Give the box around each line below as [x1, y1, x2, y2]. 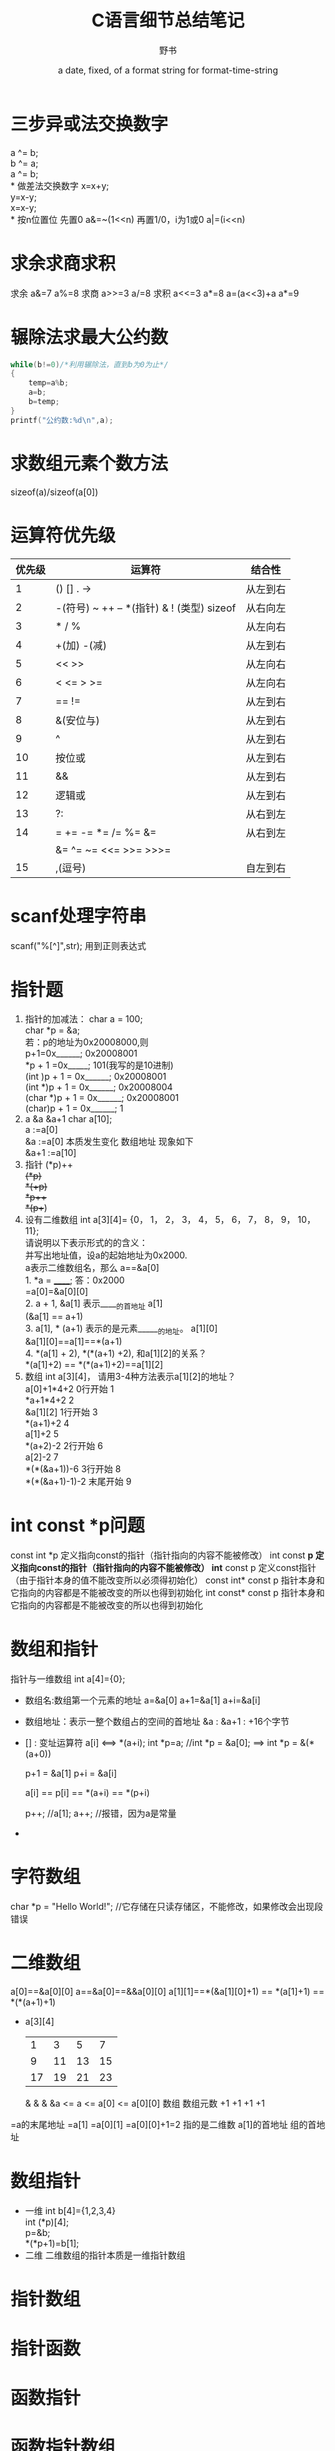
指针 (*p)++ [24, 1159, 74, 1171]
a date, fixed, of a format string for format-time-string [58, 64, 278, 76]
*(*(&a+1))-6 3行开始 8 [24, 1463, 122, 1475]
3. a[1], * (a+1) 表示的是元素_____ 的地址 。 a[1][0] [24, 1322, 218, 1337]
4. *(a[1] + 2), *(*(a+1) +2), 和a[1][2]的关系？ [24, 1347, 208, 1360]
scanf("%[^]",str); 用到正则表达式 [10, 939, 147, 951]
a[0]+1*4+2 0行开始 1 [24, 1383, 115, 1395]
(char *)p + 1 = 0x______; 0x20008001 [24, 1092, 180, 1104]
